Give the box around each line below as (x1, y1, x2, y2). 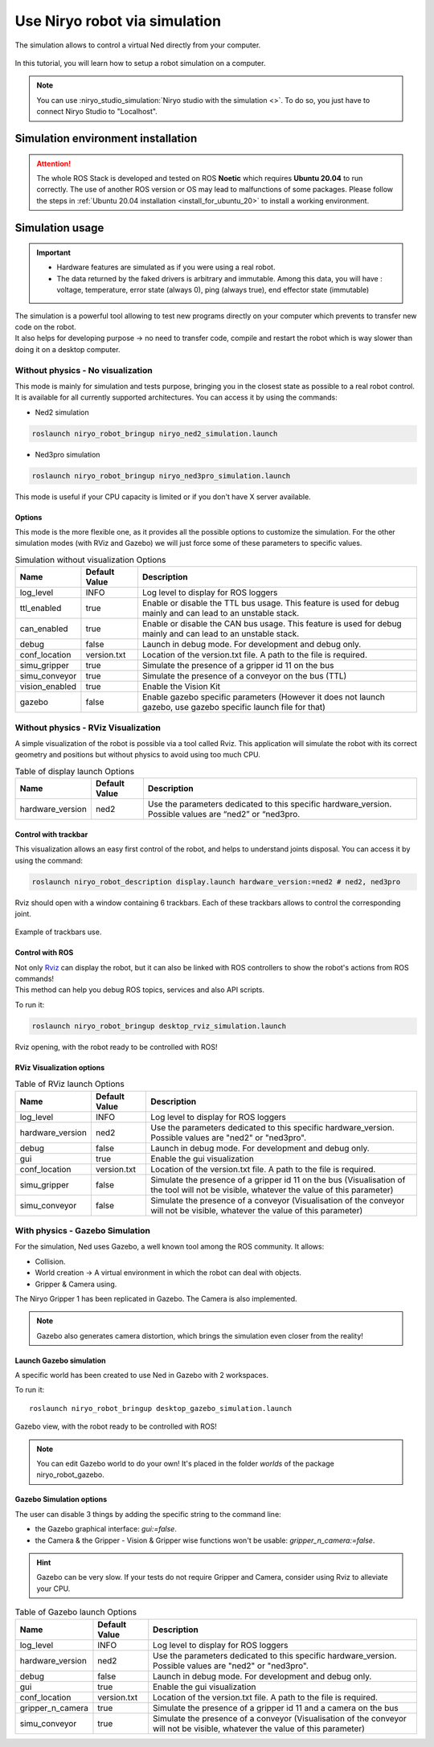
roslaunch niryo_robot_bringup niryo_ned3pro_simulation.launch (31, 471, 291, 480)
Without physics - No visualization (14, 364, 153, 375)
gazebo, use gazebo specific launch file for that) (141, 702, 325, 713)
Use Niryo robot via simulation (14, 12, 221, 30)
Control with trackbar (14, 829, 88, 839)
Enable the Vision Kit (141, 681, 221, 692)
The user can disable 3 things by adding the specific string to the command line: (14, 1509, 281, 1519)
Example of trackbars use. (14, 927, 102, 937)
